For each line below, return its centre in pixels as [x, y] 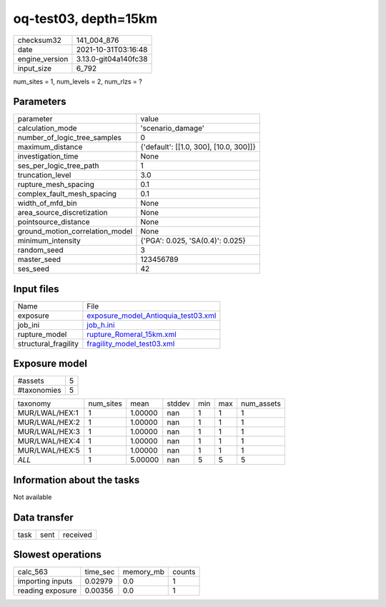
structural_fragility [48, 343]
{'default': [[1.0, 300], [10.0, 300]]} [198, 147]
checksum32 [40, 40]
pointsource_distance [54, 222]
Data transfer [44, 517]
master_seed [39, 259]
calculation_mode [48, 129]
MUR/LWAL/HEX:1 [48, 413]
